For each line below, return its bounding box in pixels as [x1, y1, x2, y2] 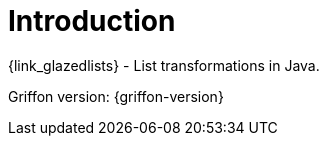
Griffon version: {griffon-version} [8, 87, 224, 105]
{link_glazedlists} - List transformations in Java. [8, 56, 320, 74]
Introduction [8, 4, 176, 38]
